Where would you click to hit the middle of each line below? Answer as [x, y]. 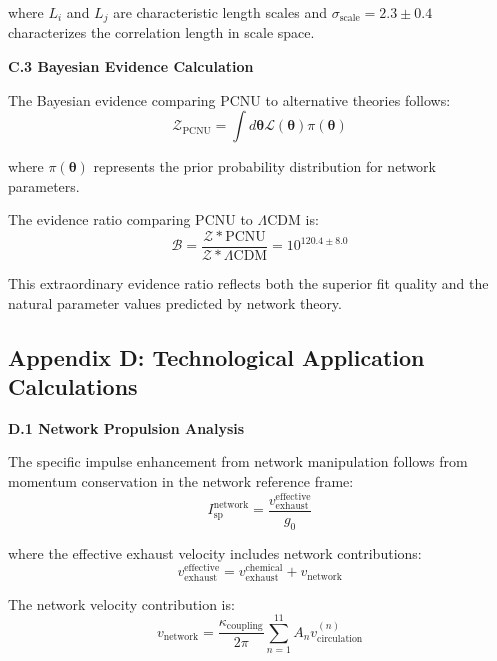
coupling [244, 626]
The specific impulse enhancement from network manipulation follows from [238, 461]
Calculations [73, 386]
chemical [264, 568]
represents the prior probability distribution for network [264, 166]
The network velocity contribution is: [121, 603]
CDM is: [293, 219]
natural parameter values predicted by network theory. [175, 302]
